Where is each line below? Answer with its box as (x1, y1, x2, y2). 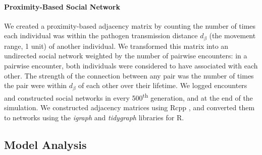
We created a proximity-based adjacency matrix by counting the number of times (4, 20, 256, 31)
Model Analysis (4, 136, 87, 152)
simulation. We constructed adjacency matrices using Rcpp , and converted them (4, 102, 255, 112)
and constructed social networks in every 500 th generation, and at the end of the (4, 91, 253, 103)
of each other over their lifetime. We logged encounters (78, 80, 247, 91)
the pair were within (4, 80, 67, 91)
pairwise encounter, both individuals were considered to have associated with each (4, 60, 258, 71)
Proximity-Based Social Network (4, 1, 120, 12)
